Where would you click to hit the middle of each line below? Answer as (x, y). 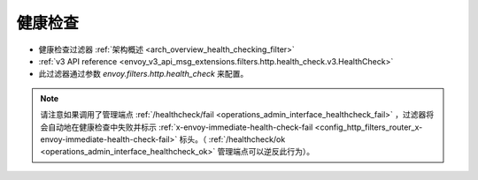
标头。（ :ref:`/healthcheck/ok (232, 139)
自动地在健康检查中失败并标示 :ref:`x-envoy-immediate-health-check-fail (180, 127)
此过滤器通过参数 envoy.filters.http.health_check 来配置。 (143, 74)
